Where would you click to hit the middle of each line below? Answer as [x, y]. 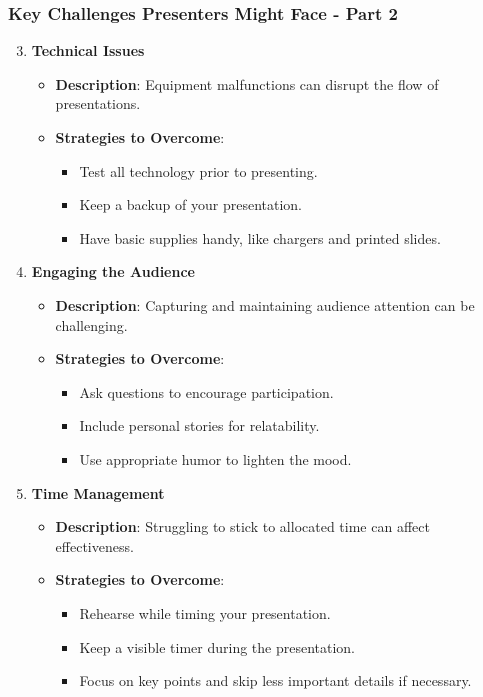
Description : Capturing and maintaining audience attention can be [265, 304]
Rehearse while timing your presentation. [205, 612]
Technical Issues [88, 50]
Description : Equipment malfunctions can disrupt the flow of [247, 83]
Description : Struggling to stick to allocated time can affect [242, 526]
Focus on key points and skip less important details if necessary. [275, 680]
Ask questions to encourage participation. [206, 391]
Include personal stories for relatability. [199, 425]
